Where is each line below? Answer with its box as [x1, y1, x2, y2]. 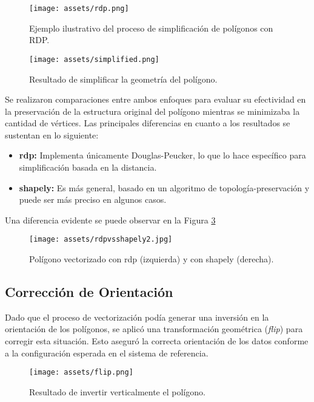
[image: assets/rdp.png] [29, 4, 129, 13]
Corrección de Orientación [5, 282, 173, 301]
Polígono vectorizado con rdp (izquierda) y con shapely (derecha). [29, 253, 274, 265]
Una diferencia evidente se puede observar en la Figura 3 [5, 213, 216, 226]
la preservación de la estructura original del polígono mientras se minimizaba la [5, 104, 300, 117]
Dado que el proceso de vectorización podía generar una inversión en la [5, 310, 269, 323]
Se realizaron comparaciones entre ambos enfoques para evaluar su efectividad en [5, 93, 306, 106]
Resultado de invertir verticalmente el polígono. [29, 385, 205, 398]
